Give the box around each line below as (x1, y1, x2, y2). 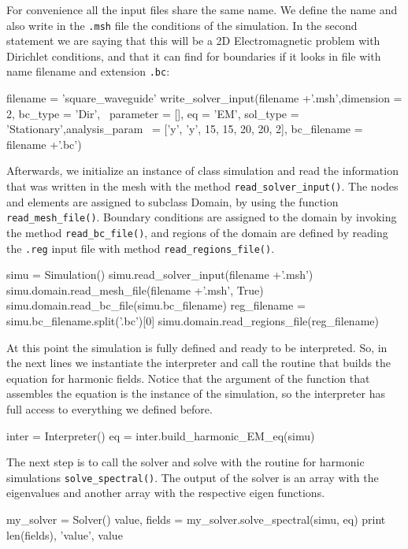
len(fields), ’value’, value (6, 526, 123, 543)
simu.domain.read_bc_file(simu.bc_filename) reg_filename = (6, 297, 306, 313)
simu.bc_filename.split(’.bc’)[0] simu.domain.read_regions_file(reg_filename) (6, 313, 379, 329)
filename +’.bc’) (6, 135, 82, 152)
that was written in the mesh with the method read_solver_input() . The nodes (6, 178, 399, 195)
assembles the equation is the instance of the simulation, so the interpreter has (6, 385, 385, 402)
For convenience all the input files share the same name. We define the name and (6, 2, 398, 17)
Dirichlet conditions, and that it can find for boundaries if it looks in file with (6, 47, 381, 64)
